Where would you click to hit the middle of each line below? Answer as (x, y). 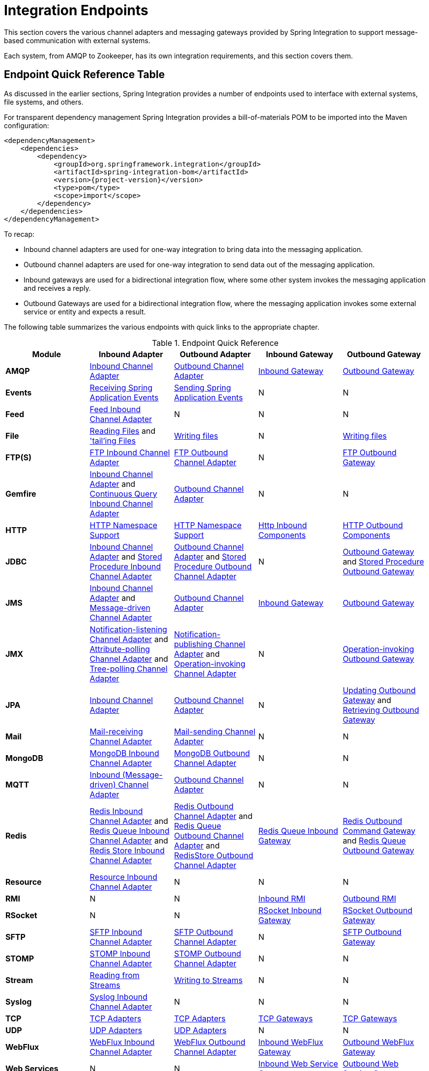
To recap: (19, 234)
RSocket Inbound (290, 910)
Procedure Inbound (125, 566)
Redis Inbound (116, 811)
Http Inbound (283, 525)
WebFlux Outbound (210, 1042)
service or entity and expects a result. (85, 311)
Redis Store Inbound (127, 850)
